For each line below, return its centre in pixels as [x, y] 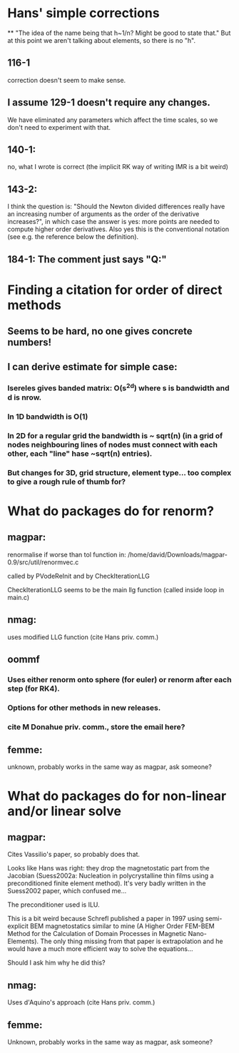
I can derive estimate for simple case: [92, 366]
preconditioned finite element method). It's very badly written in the [107, 883]
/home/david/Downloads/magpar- [178, 554]
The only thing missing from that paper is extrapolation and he [132, 941]
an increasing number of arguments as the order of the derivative [103, 214]
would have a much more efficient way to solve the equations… [101, 949]
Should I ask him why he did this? [56, 963]
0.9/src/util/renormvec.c [43, 562]
